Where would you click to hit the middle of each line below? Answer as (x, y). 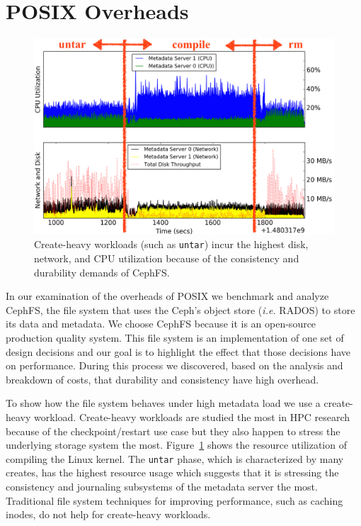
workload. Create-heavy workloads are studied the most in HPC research (192, 416)
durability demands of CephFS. (102, 272)
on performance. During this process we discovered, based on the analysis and (174, 365)
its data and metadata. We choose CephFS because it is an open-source (161, 324)
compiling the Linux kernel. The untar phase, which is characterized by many (175, 458)
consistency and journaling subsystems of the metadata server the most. (162, 486)
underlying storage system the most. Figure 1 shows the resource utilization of (176, 445)
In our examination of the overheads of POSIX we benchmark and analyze (167, 296)
